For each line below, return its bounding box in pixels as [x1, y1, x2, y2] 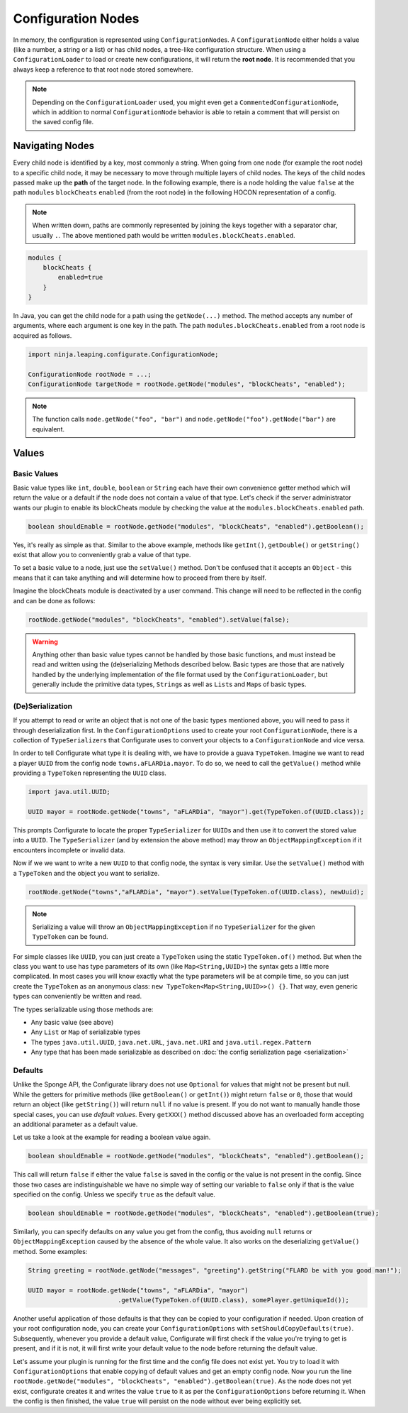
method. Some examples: [13, 1247, 88, 1255]
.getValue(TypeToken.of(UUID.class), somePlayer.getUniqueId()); [117, 1296, 350, 1304]
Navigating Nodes [13, 140, 95, 152]
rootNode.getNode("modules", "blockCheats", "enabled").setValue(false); [28, 615, 290, 624]
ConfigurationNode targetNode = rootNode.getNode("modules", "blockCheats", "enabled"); [28, 380, 346, 388]
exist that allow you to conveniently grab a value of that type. [13, 551, 191, 559]
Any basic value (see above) [30, 1018, 114, 1027]
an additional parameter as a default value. [13, 1120, 138, 1128]
